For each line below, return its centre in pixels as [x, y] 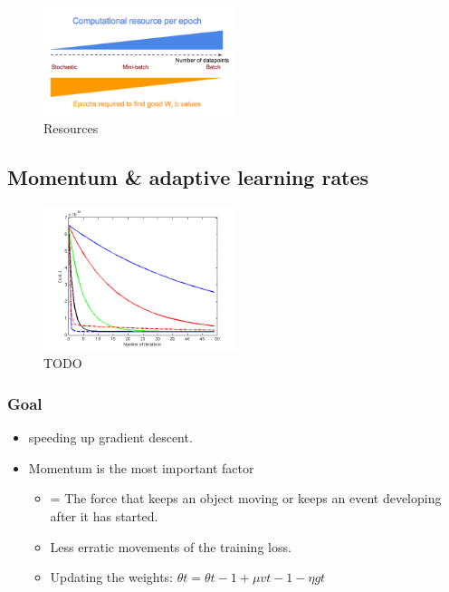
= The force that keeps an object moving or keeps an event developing [246, 498]
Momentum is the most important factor [141, 467]
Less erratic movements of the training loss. [171, 546]
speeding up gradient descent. [110, 437]
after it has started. [104, 516]
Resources [71, 128]
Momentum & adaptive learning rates [188, 177]
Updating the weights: [112, 577]
